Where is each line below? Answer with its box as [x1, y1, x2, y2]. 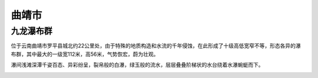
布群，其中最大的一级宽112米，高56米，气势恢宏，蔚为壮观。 [11, 50, 159, 57]
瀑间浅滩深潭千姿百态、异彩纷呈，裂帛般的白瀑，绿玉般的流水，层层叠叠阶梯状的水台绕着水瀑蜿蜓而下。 [11, 62, 264, 69]
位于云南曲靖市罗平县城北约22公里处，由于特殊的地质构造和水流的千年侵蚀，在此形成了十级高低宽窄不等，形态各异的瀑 [11, 42, 302, 49]
